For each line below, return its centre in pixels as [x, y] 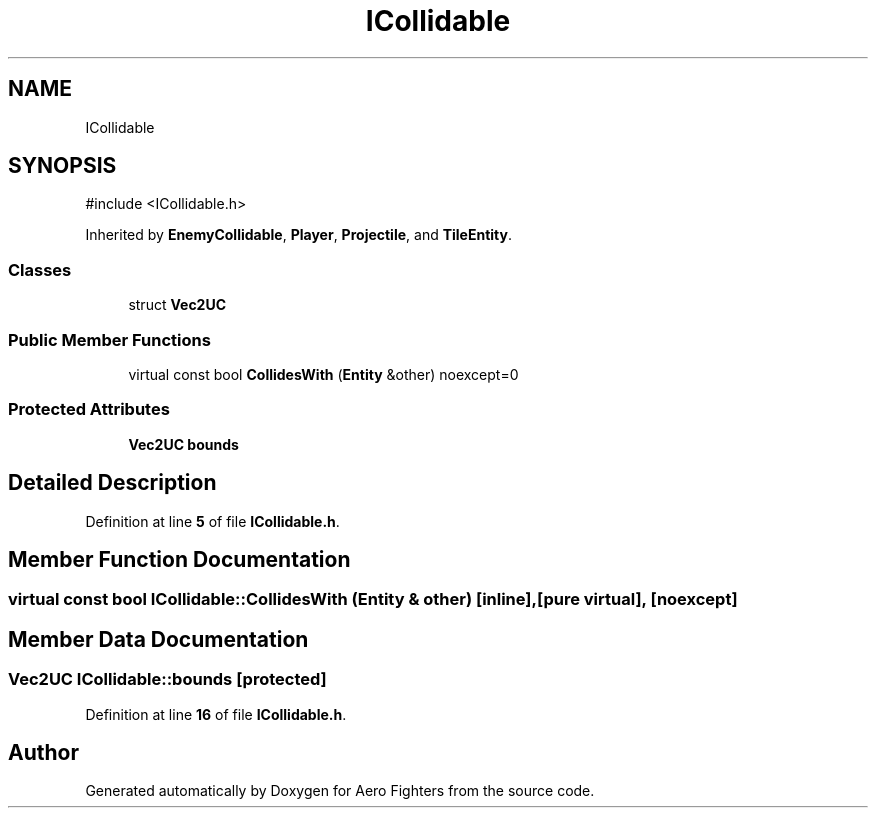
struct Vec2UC [177, 305]
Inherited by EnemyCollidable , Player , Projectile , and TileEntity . [299, 235]
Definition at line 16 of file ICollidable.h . [216, 714]
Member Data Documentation [158, 639]
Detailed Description [112, 483]
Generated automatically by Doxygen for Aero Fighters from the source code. [340, 791]
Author [43, 753]
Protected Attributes [89, 409]
